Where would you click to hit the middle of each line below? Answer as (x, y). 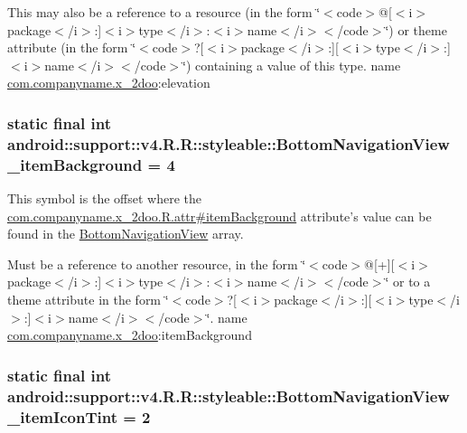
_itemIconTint (62, 416)
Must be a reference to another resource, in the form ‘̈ (157, 264)
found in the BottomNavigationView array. (126, 234)
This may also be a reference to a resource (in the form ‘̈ (164, 12)
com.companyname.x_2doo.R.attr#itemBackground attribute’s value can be (219, 216)
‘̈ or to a (408, 282)
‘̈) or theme (416, 29)
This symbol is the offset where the (104, 198)
